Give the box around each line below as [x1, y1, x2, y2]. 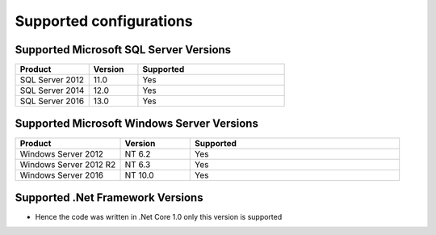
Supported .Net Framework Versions [15, 191, 203, 204]
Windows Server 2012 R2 [19, 158, 116, 170]
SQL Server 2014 [19, 85, 85, 96]
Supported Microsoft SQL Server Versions [15, 43, 232, 57]
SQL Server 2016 [19, 95, 85, 107]
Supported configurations [15, 12, 193, 30]
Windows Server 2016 [19, 170, 104, 181]
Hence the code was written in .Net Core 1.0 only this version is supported [35, 212, 283, 222]
